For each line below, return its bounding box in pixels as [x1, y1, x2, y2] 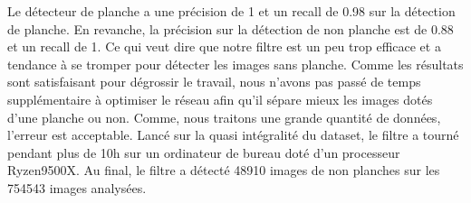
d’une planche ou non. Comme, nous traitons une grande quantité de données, [7, 107, 441, 126]
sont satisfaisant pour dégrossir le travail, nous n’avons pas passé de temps [7, 72, 421, 91]
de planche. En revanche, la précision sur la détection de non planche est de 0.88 [7, 19, 454, 38]
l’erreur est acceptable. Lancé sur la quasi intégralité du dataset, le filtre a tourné [7, 125, 459, 144]
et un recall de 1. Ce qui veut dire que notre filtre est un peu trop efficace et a [7, 37, 441, 56]
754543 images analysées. [7, 178, 147, 197]
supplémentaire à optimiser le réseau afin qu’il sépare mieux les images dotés [7, 89, 433, 108]
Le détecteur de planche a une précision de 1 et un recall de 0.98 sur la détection [7, 2, 456, 20]
